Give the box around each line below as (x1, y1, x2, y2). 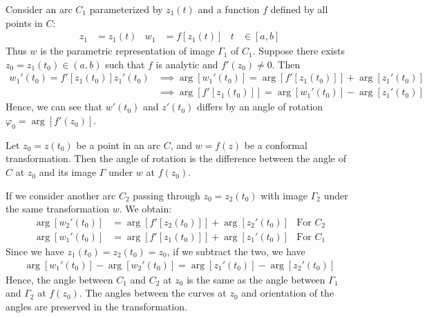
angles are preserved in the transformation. (6, 299, 187, 313)
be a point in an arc (76, 137, 161, 152)
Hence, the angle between (6, 272, 113, 286)
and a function (198, 2, 260, 16)
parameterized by (89, 2, 163, 16)
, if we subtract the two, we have (167, 244, 305, 258)
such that (105, 57, 145, 71)
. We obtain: (119, 201, 172, 216)
